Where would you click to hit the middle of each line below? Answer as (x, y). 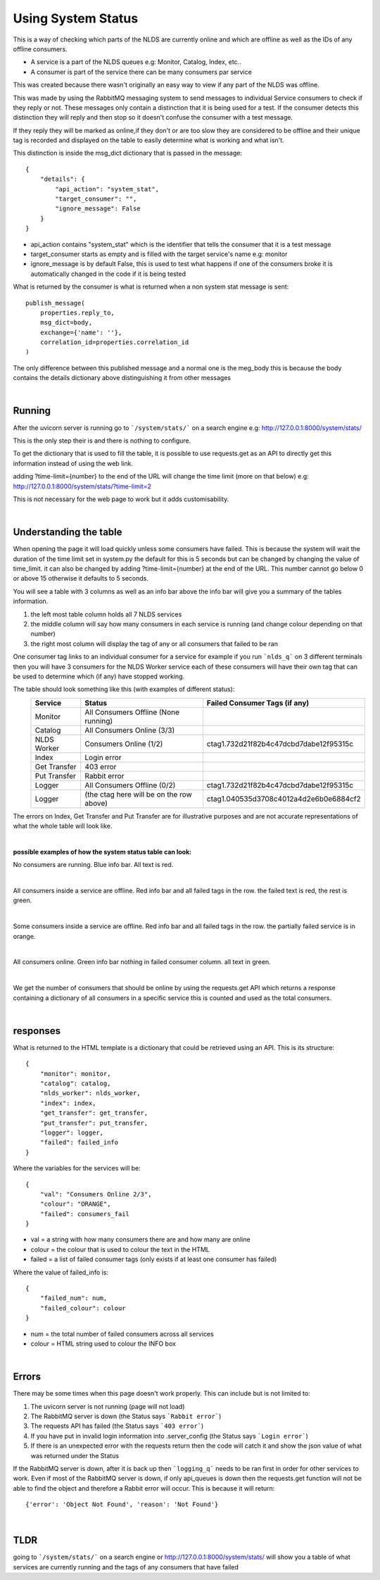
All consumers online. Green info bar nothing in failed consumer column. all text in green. (142, 962)
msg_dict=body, (66, 323)
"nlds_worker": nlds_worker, (90, 1093)
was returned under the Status (75, 1455)
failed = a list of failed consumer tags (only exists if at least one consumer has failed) (154, 1259)
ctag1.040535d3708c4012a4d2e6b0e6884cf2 (284, 799)
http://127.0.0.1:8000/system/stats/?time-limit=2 (82, 486)
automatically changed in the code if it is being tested (108, 274)
